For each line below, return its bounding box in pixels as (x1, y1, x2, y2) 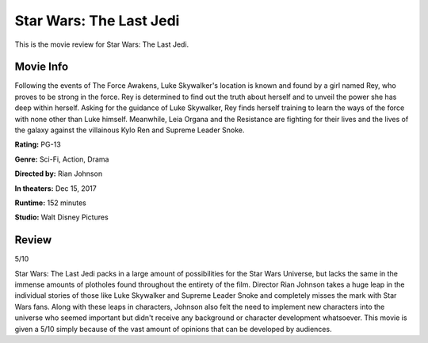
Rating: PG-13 (14, 139, 61, 150)
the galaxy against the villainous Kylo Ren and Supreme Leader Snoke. (14, 125, 245, 135)
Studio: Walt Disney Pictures (14, 212, 109, 222)
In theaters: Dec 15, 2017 (14, 183, 97, 193)
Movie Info (14, 60, 69, 74)
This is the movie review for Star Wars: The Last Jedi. (14, 40, 189, 49)
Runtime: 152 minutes (14, 198, 86, 208)
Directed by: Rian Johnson (14, 169, 103, 178)
